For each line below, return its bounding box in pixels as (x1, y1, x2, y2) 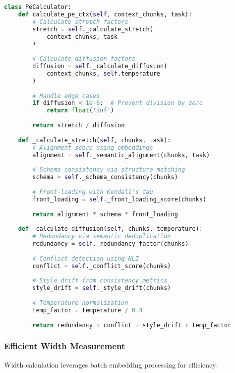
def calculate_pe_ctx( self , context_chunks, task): (18, 10, 192, 18)
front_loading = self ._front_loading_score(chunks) (32, 195, 207, 203)
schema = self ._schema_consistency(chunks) (32, 174, 178, 181)
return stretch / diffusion (32, 122, 125, 129)
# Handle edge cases (32, 92, 100, 99)
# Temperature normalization (32, 299, 128, 306)
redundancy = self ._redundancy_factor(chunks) (32, 240, 189, 247)
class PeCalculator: (4, 3, 72, 10)
